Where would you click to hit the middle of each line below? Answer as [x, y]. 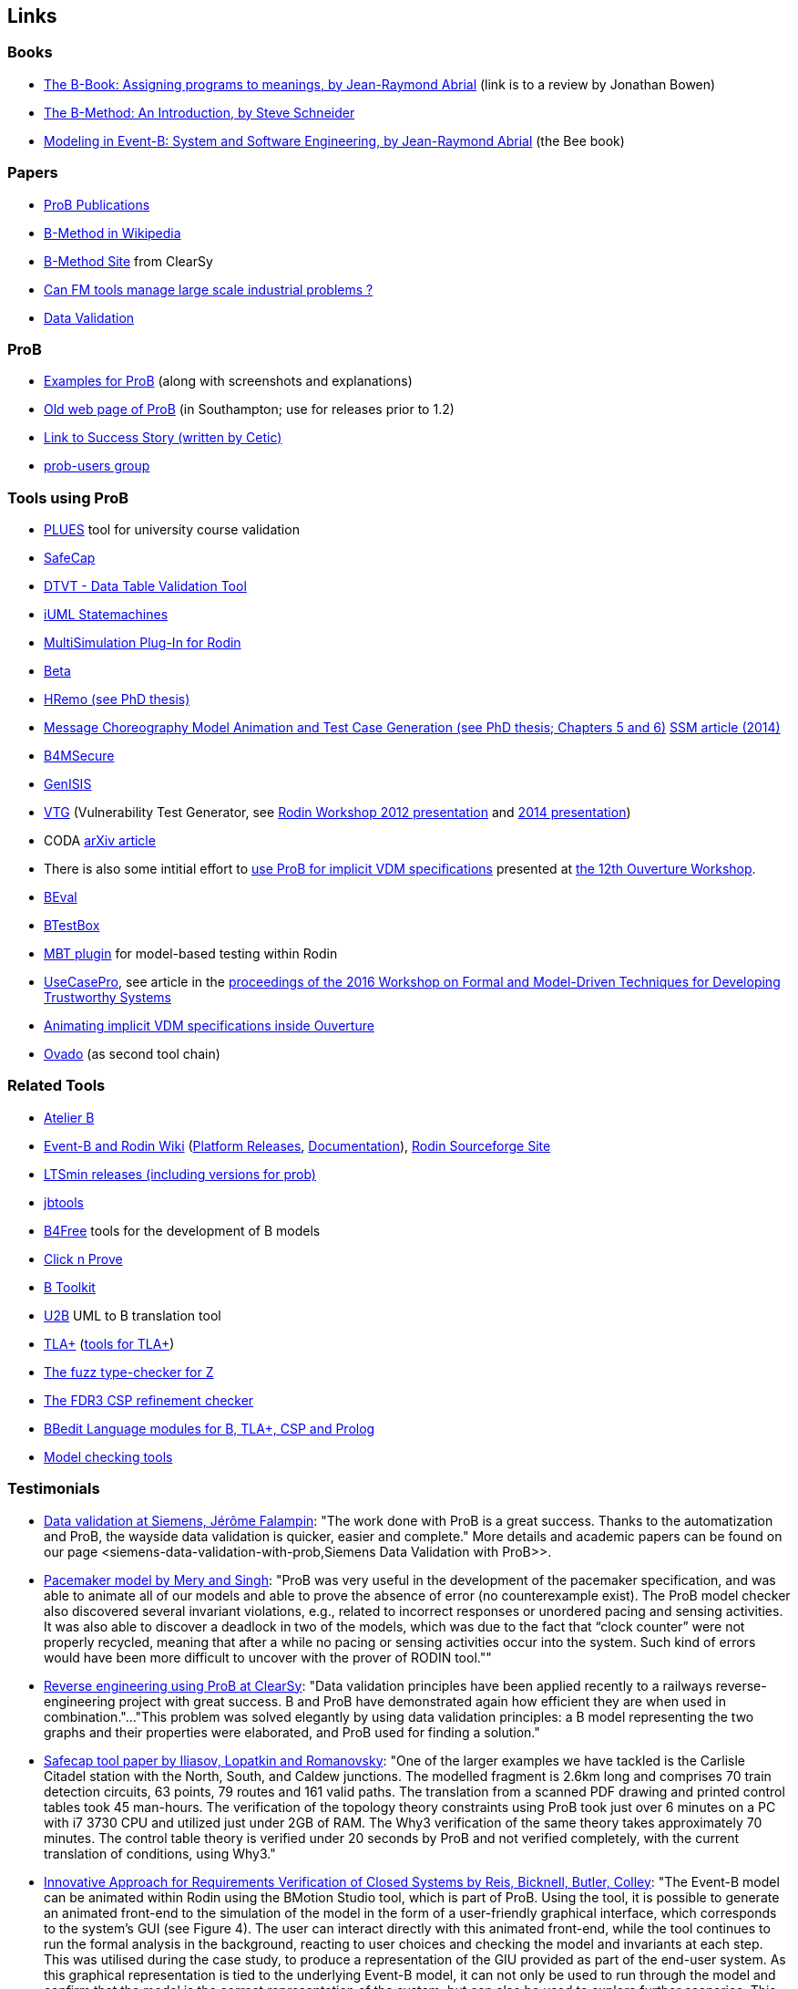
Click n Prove [83, 1259]
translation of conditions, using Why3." [160, 1853]
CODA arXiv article [100, 841]
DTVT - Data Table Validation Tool [145, 586]
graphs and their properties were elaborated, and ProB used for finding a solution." [292, 1732]
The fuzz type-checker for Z [129, 1372]
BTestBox [72, 926]
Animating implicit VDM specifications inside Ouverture [209, 1026]
